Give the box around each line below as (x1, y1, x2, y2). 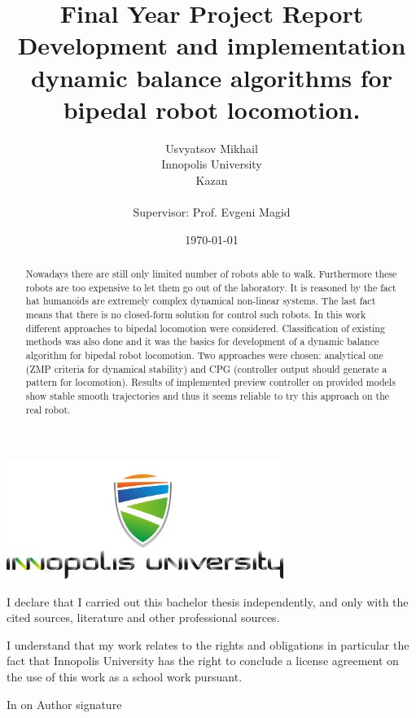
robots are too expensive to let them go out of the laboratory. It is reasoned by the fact (25, 280, 396, 294)
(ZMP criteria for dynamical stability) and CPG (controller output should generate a (25, 361, 388, 375)
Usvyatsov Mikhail (165, 139, 258, 156)
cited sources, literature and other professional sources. (7, 609, 280, 626)
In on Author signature (7, 695, 122, 712)
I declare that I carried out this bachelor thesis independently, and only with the (7, 593, 409, 610)
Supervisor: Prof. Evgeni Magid (133, 204, 291, 221)
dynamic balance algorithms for (31, 60, 392, 94)
